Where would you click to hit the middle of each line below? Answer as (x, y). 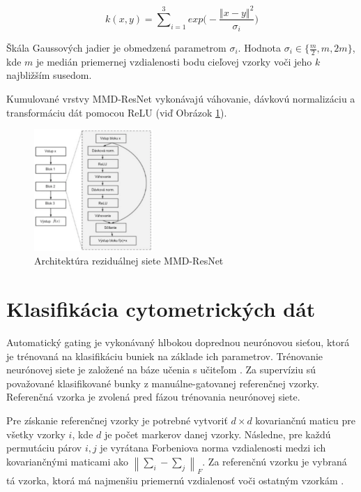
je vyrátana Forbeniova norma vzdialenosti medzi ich (213, 448)
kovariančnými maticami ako (68, 461)
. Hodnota (260, 48)
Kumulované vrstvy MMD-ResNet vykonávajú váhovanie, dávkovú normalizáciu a (181, 99)
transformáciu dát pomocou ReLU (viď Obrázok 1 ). (117, 112)
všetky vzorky (36, 434)
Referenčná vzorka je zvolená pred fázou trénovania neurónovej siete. (153, 397)
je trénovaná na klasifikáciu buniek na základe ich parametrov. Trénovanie (165, 356)
